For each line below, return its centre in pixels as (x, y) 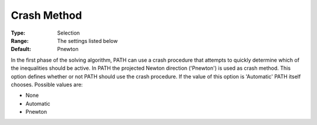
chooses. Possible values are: (47, 85)
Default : (21, 49)
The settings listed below (87, 40)
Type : (18, 33)
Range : (20, 40)
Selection (69, 33)
